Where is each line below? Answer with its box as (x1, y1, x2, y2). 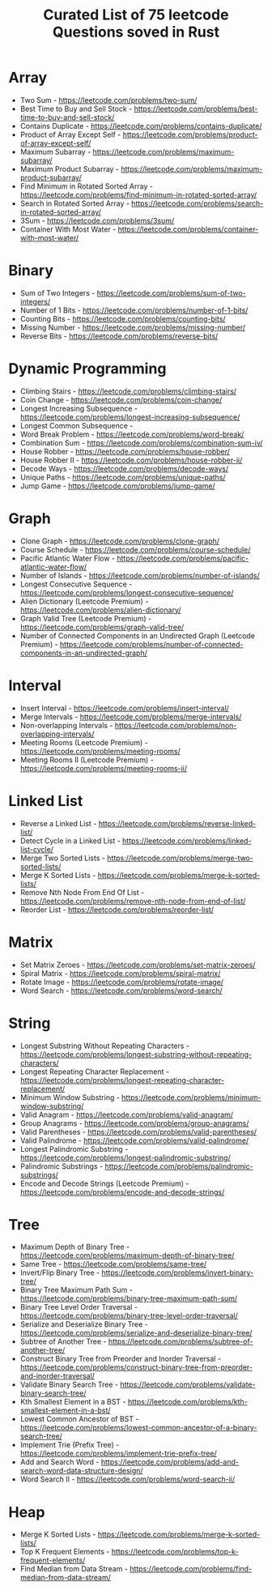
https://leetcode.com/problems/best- (134, 104, 258, 113)
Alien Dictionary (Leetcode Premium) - (19, 596, 149, 606)
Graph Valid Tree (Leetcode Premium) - (19, 613, 152, 623)
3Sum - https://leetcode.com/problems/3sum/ (19, 215, 175, 225)
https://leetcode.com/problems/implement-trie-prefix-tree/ (19, 1448, 217, 1459)
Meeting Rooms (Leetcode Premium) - (19, 737, 148, 747)
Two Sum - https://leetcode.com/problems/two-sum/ (19, 95, 198, 104)
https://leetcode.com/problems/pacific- (117, 553, 249, 563)
